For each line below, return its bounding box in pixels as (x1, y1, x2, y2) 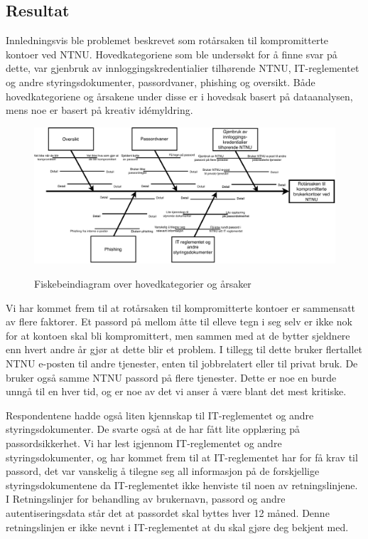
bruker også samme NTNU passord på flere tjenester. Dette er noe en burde (6, 370, 337, 384)
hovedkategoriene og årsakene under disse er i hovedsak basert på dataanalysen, (6, 88, 353, 103)
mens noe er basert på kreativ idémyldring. (6, 103, 193, 117)
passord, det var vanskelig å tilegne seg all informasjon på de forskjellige (6, 464, 320, 478)
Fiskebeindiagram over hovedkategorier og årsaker (34, 276, 251, 291)
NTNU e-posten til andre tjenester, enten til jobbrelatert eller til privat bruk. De (6, 356, 358, 371)
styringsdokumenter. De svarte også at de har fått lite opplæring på (6, 422, 301, 436)
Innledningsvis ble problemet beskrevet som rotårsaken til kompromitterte (6, 33, 329, 48)
